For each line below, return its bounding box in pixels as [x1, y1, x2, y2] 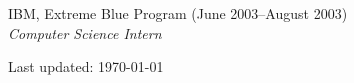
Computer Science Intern [8, 22, 162, 43]
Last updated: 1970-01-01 [8, 56, 164, 77]
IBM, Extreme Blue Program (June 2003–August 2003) [8, 3, 348, 23]
